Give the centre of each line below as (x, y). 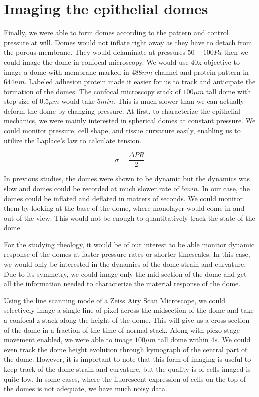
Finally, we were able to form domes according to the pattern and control (116, 32)
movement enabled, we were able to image (68, 340)
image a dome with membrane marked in (67, 71)
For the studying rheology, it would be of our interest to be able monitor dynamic (129, 244)
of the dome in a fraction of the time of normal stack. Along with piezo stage (122, 330)
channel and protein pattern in (201, 71)
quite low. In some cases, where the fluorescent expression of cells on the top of (125, 379)
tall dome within (183, 340)
